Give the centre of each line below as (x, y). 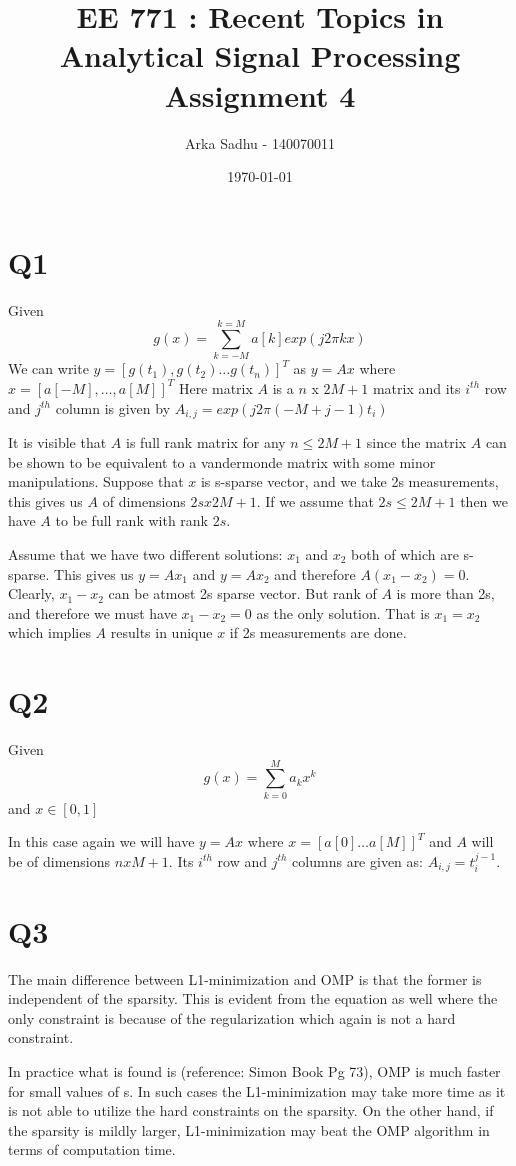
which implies (49, 632)
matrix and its (416, 387)
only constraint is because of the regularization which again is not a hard (232, 1017)
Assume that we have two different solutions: (145, 553)
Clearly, (31, 593)
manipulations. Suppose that (96, 481)
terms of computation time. (92, 1149)
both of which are (405, 553)
